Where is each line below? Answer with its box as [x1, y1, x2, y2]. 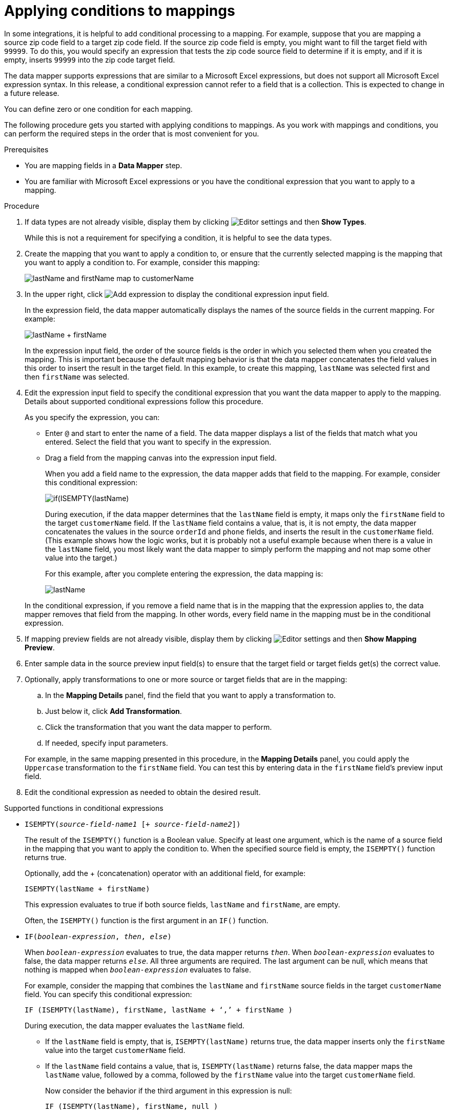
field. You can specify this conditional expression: [25, 989, 192, 999]
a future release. [4, 88, 59, 97]
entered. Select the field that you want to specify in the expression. [45, 437, 272, 446]
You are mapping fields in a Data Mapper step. [25, 161, 182, 170]
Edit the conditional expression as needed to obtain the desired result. [25, 787, 261, 797]
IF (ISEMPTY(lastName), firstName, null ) [45, 1102, 218, 1110]
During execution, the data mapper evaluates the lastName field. [25, 1021, 244, 1030]
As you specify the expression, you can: [25, 412, 160, 422]
